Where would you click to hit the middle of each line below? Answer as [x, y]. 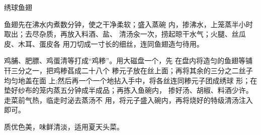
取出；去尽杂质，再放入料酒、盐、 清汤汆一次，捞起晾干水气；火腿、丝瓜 [125, 34]
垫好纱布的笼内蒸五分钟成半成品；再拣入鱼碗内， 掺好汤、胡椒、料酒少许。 [128, 90]
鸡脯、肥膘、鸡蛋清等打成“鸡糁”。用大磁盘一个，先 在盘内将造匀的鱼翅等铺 [128, 60]
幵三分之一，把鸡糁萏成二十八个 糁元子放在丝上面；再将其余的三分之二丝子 [128, 70]
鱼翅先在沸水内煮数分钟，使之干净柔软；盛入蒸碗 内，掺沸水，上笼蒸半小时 [128, 24]
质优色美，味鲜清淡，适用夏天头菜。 [64, 126]
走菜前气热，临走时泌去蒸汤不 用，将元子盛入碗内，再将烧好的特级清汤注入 [128, 100]
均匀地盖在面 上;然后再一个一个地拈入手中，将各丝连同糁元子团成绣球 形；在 [131, 80]
